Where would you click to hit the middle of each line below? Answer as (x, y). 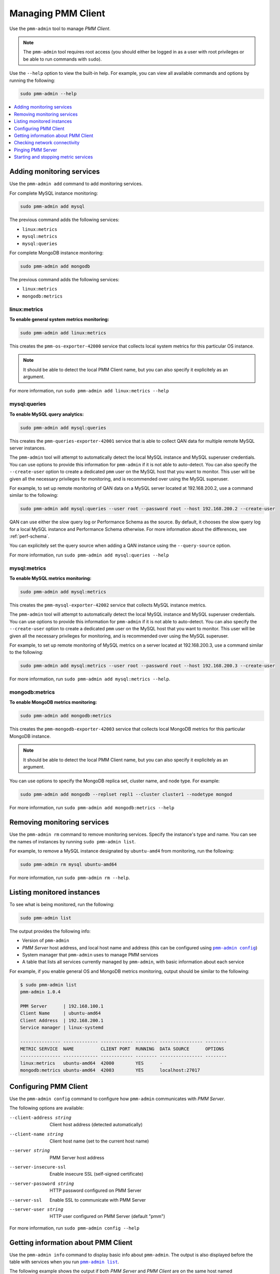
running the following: (32, 80)
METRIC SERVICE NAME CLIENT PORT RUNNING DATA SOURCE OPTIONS (122, 1049)
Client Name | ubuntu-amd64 (61, 1013)
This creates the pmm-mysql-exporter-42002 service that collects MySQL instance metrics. (108, 605)
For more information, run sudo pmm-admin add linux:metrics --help (89, 391)
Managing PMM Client (57, 13)
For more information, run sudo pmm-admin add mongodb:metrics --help (92, 808)
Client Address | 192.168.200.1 (62, 1020)
